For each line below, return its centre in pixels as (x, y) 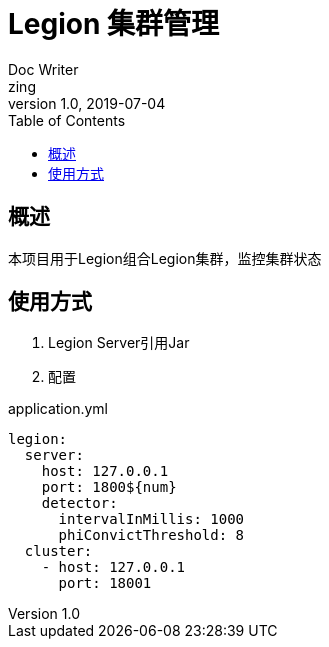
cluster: (58, 551)
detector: (79, 503)
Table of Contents (67, 120)
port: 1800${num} (109, 487)
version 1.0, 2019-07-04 (87, 103)
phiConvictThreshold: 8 (151, 535)
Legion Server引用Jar (119, 343)
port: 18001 (105, 583)
